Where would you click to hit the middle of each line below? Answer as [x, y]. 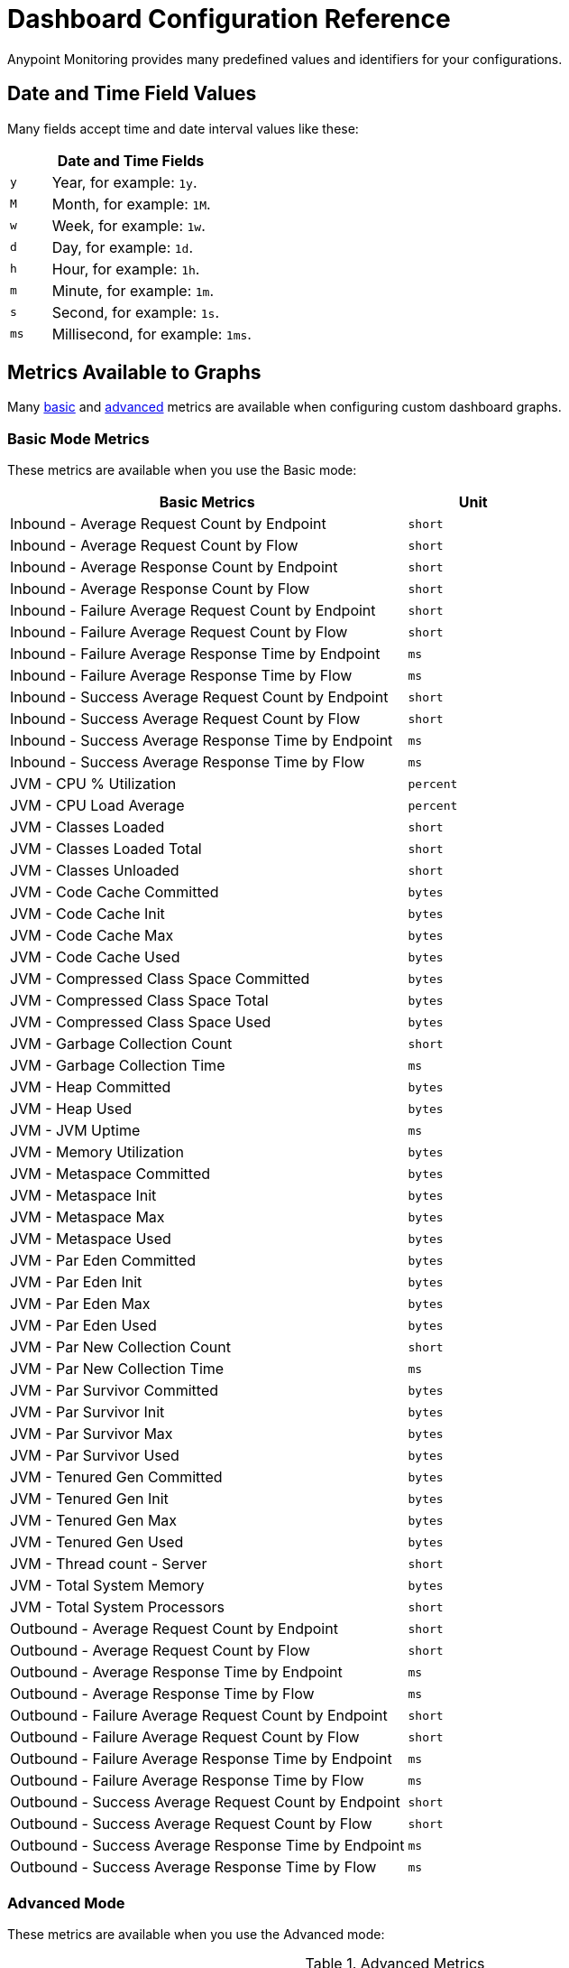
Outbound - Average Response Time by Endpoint [176, 1672]
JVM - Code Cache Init [87, 914]
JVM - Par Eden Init [76, 1282]
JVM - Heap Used [71, 1109]
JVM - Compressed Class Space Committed [160, 979]
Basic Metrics [207, 502]
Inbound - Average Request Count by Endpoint [168, 524]
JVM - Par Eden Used [83, 1326]
